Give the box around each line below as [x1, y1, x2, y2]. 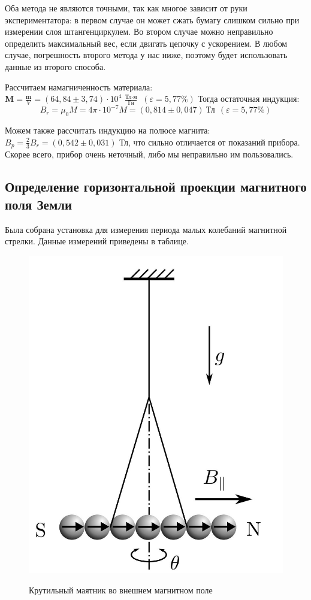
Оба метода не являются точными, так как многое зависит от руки [5, 2, 247, 14]
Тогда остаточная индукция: [198, 92, 300, 105]
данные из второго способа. [5, 60, 106, 72]
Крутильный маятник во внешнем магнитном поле [29, 584, 213, 596]
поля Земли [5, 195, 73, 213]
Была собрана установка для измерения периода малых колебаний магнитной [5, 223, 287, 235]
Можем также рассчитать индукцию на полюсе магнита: [5, 124, 210, 137]
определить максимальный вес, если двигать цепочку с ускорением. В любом [5, 37, 288, 49]
